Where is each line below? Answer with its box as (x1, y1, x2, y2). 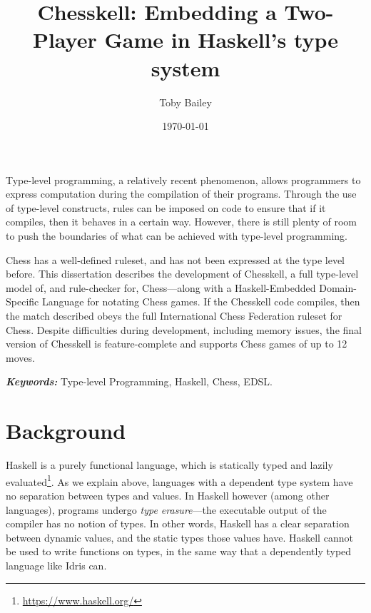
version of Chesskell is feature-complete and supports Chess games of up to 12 (6, 336, 347, 351)
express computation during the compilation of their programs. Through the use (6, 186, 357, 201)
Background (6, 416, 126, 445)
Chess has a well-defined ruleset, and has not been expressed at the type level (6, 252, 345, 267)
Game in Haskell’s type (104, 25, 339, 54)
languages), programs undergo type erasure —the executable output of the (6, 502, 327, 517)
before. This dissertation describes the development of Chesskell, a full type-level (6, 266, 359, 281)
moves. (6, 350, 35, 365)
